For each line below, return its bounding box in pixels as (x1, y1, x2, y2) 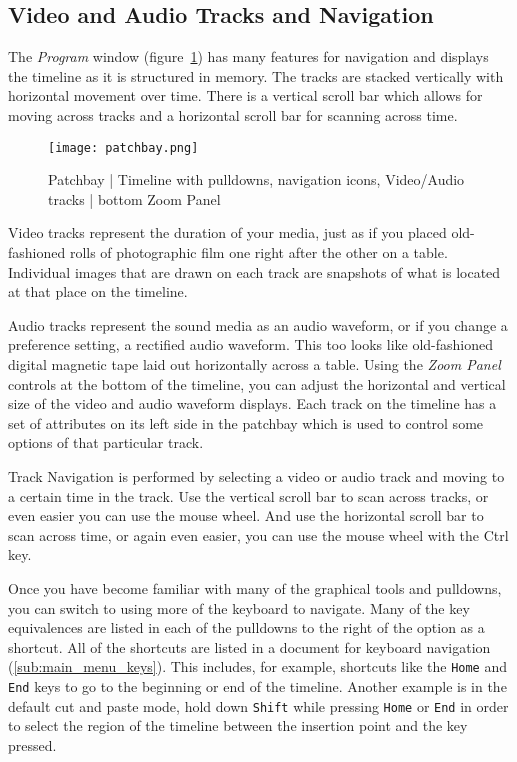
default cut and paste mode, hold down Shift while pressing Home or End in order (8, 695, 509, 716)
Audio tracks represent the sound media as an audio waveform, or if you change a (8, 314, 508, 335)
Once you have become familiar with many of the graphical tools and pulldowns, (8, 577, 502, 598)
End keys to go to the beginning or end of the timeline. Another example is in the (8, 675, 507, 696)
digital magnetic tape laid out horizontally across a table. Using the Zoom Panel (8, 353, 501, 374)
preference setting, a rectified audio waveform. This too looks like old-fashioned (8, 334, 494, 355)
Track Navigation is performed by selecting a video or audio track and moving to (8, 465, 505, 486)
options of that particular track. (8, 432, 204, 453)
